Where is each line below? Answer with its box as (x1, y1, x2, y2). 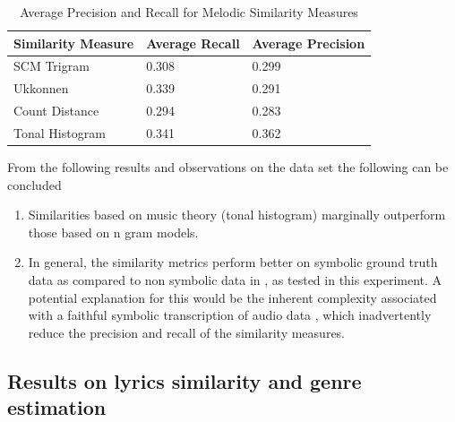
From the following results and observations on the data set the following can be (7, 158, 449, 177)
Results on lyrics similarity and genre (7, 366, 362, 394)
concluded (7, 175, 62, 194)
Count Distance (13, 101, 99, 120)
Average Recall (146, 33, 240, 52)
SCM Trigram (13, 56, 90, 75)
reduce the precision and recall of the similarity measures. (28, 323, 346, 341)
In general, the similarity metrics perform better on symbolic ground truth (28, 253, 438, 271)
